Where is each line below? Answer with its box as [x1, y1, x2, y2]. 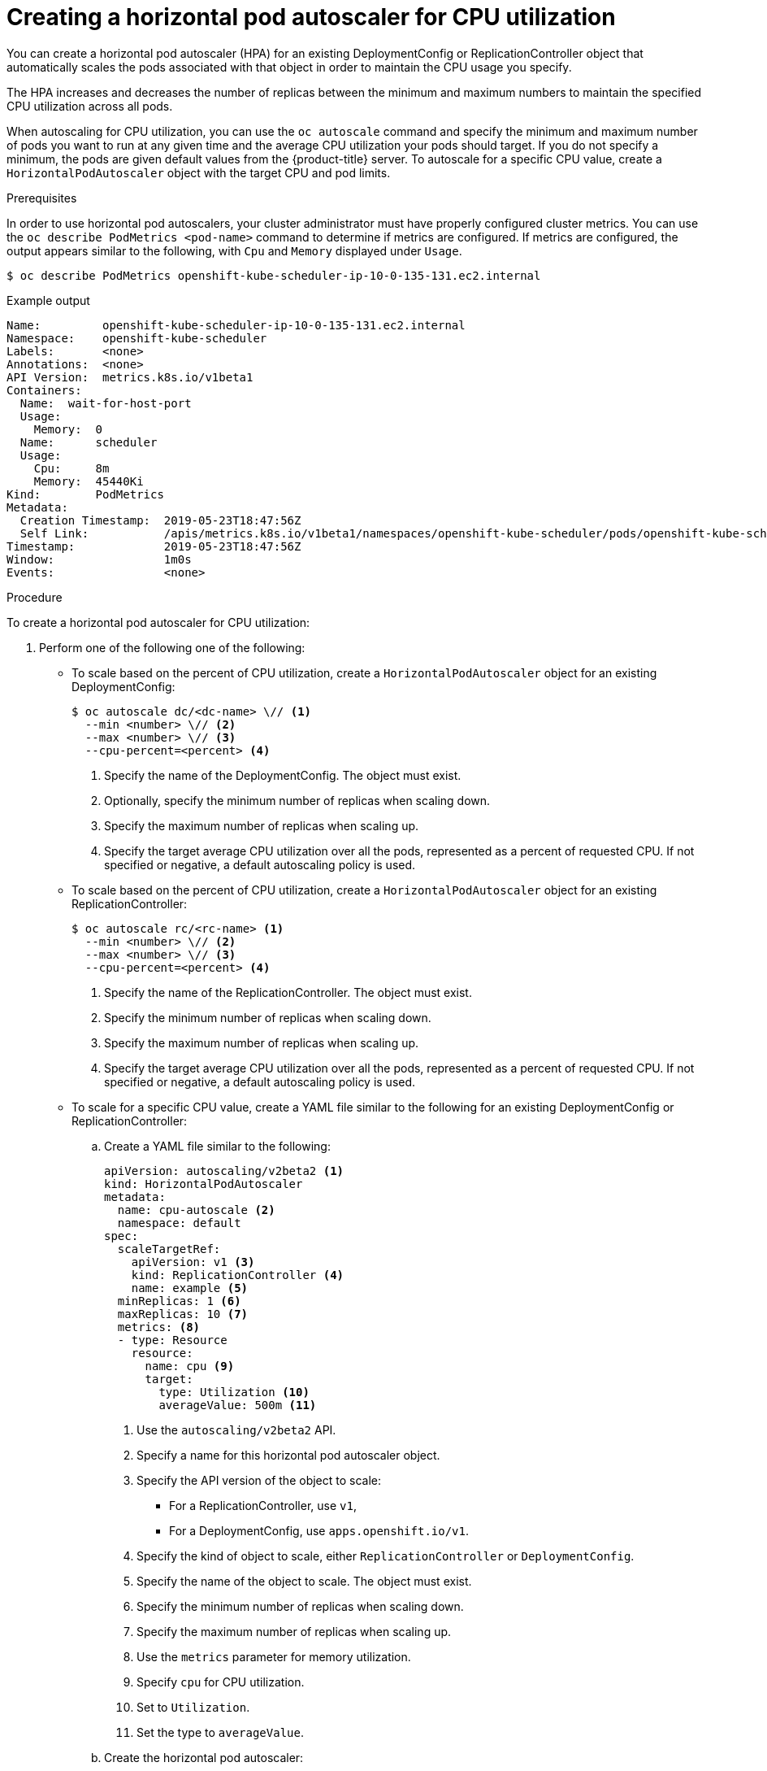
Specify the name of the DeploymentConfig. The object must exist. [104, 768, 461, 782]
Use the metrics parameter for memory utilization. [136, 1649, 411, 1664]
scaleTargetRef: [117, 1242, 221, 1255]
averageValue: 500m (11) [158, 1398, 317, 1412]
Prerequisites [6, 190, 77, 205]
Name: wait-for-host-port [19, 396, 192, 410]
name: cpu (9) [145, 1359, 235, 1373]
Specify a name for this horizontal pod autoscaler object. [136, 1447, 440, 1462]
